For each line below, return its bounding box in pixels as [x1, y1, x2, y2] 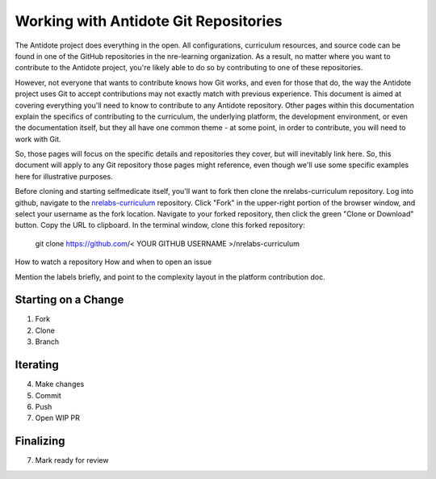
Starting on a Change [15, 293, 124, 307]
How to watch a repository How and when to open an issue [15, 257, 212, 267]
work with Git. [15, 134, 61, 144]
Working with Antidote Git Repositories [15, 12, 283, 30]
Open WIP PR [35, 413, 81, 423]
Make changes [35, 380, 85, 389]
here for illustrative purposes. [15, 171, 113, 181]
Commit [35, 390, 62, 400]
